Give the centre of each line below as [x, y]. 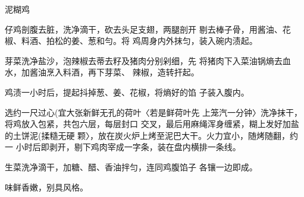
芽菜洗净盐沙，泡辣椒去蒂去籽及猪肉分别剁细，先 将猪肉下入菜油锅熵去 [144, 60]
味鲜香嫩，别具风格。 [46, 187]
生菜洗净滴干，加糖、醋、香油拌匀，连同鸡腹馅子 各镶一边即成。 [131, 166]
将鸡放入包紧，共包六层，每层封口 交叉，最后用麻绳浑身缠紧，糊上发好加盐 [152, 124]
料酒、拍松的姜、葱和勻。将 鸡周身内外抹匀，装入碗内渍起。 [139, 41]
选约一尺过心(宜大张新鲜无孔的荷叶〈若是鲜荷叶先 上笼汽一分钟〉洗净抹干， [154, 112]
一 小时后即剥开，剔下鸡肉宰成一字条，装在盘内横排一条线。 [123, 147]
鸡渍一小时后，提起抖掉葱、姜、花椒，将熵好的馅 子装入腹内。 [127, 92]
